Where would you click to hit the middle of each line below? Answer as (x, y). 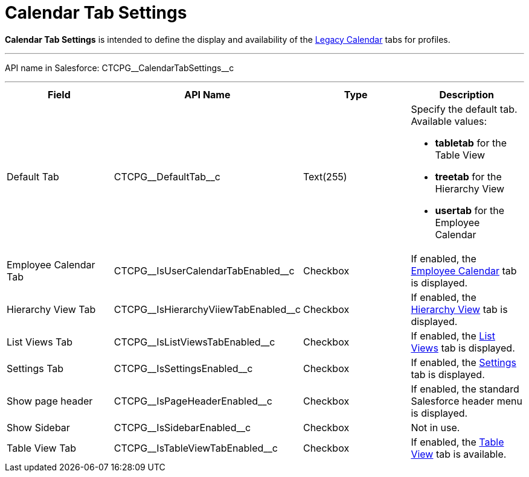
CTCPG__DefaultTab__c (167, 176)
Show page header (50, 401)
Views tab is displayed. (463, 348)
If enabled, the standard (465, 389)
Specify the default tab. (464, 109)
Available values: (449, 121)
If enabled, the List (453, 336)
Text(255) (325, 176)
